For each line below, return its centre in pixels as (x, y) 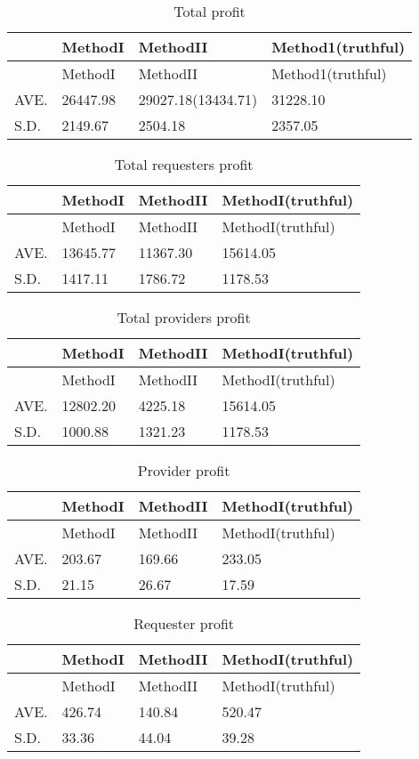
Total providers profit (184, 317)
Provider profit (184, 470)
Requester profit (184, 623)
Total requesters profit (184, 164)
